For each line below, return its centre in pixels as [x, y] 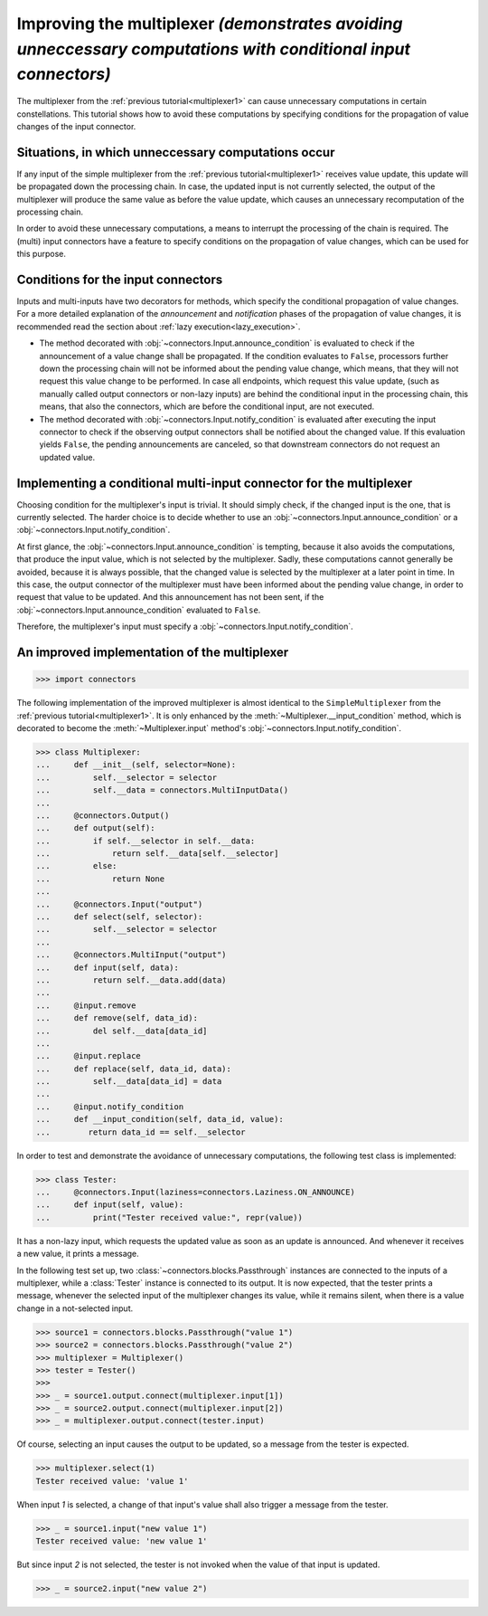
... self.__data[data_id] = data [129, 1082]
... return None [100, 879]
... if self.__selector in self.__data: [145, 841]
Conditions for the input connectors [120, 279]
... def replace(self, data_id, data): [134, 1069]
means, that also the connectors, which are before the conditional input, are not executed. [207, 406]
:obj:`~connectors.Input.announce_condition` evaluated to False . [139, 610]
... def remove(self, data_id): [117, 1018]
